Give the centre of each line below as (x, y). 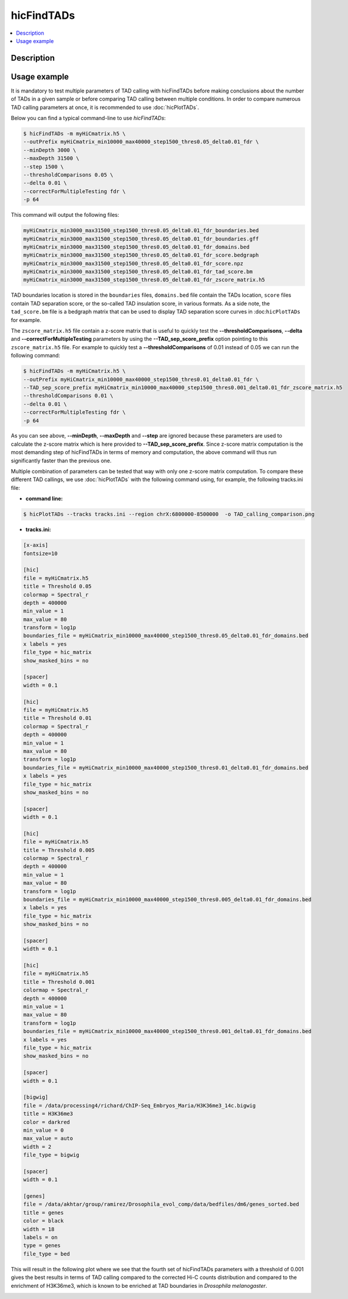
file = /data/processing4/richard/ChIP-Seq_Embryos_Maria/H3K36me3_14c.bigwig (139, 1105)
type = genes (42, 1246)
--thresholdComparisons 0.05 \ (68, 175)
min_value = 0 (43, 1130)
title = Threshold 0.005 (59, 850)
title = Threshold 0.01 (58, 718)
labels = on (41, 1237)
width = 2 (37, 1146)
